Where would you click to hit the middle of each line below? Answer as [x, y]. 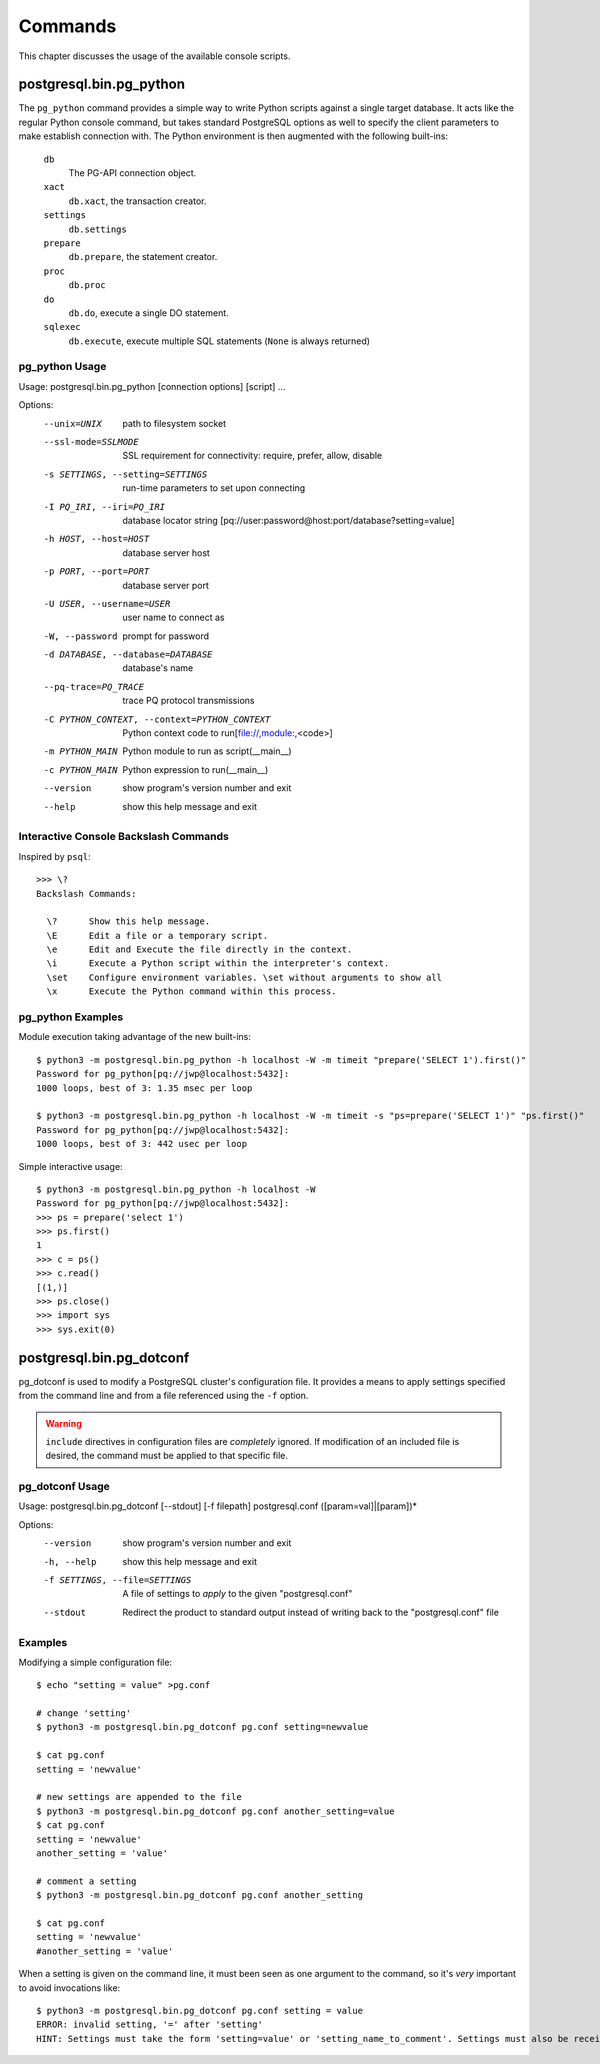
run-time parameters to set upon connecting [214, 488]
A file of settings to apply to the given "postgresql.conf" [237, 1594]
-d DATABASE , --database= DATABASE [128, 654]
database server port [166, 585]
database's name [158, 668]
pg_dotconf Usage [64, 1487]
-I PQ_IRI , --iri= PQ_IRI [104, 506]
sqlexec [62, 327]
